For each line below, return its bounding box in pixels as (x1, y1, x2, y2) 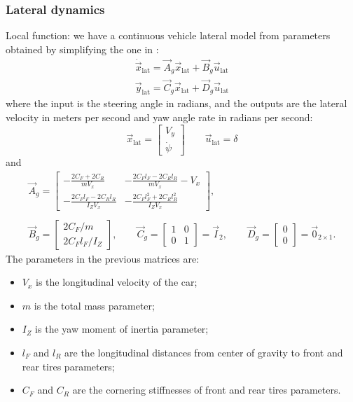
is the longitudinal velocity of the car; (36, 275, 198, 289)
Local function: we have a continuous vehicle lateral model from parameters (6, 28, 331, 43)
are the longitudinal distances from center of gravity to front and (64, 345, 343, 359)
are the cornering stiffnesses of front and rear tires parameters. (72, 382, 341, 397)
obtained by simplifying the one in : (6, 41, 159, 56)
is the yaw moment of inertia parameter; (35, 321, 209, 336)
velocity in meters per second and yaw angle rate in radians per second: (6, 109, 313, 124)
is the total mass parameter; (34, 298, 155, 312)
